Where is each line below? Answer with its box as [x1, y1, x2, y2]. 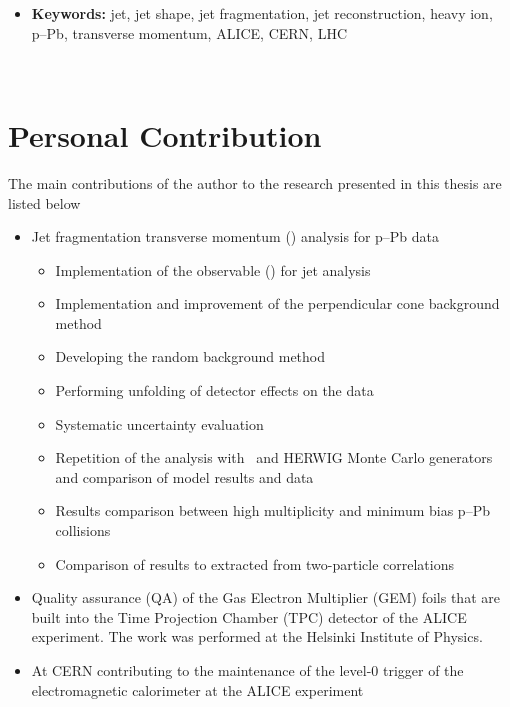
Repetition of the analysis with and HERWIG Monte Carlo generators [55, 447, 493, 468]
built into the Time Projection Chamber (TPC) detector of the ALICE [31, 606, 467, 627]
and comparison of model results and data [55, 466, 314, 487]
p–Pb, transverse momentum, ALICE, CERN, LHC [31, 22, 348, 43]
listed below [8, 192, 81, 213]
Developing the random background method [55, 346, 326, 367]
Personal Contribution [8, 114, 322, 155]
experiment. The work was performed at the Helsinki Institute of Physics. [31, 626, 483, 647]
